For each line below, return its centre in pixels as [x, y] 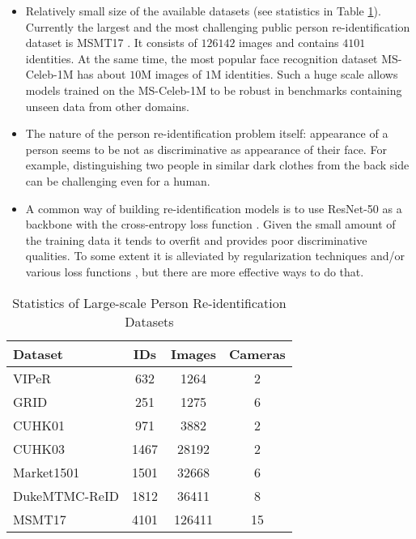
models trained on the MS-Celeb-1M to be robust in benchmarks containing [214, 90]
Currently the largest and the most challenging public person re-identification [218, 26]
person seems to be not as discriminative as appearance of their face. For [206, 149]
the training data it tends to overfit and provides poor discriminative [196, 240]
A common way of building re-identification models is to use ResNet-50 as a [214, 208]
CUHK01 [39, 425]
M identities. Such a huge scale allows [304, 74]
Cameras [257, 353]
